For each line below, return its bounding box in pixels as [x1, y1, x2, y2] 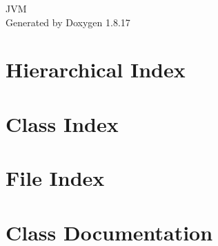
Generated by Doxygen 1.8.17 [6, 15, 130, 29]
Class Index [6, 109, 119, 138]
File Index [6, 164, 105, 192]
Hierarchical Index [6, 55, 186, 84]
